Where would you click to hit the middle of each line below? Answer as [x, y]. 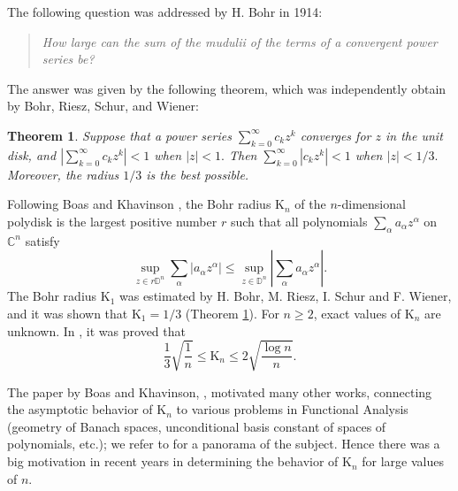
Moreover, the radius [63, 174]
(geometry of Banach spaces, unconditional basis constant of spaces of [197, 426]
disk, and [32, 154]
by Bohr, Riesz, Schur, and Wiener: [103, 106]
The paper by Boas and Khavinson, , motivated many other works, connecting [220, 391]
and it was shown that [68, 313]
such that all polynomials [299, 221]
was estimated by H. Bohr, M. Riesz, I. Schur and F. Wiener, [286, 296]
